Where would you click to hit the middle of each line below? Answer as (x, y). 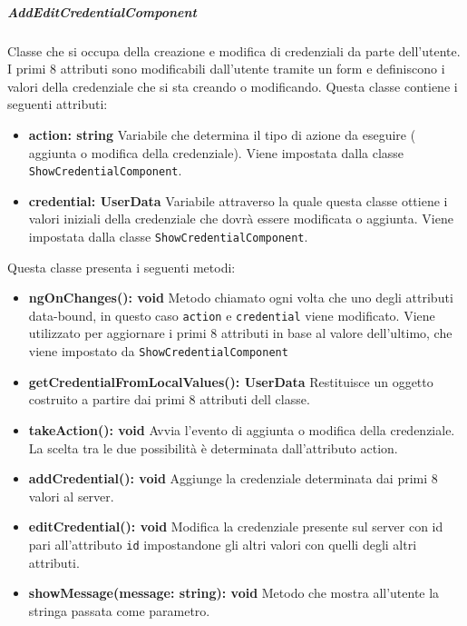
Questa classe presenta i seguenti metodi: (122, 267)
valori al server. (71, 496)
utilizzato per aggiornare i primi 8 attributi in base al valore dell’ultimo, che (240, 333)
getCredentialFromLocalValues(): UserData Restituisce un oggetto (231, 381)
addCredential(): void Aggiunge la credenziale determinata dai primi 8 (233, 478)
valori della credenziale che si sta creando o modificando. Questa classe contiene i (233, 86)
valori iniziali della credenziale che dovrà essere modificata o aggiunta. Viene (241, 219)
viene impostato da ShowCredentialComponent (158, 351)
